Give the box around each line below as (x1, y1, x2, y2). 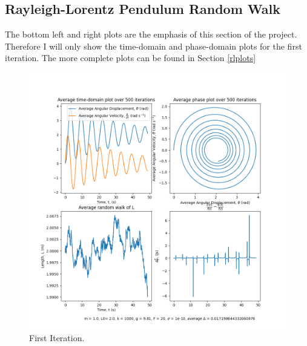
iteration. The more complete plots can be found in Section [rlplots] (5, 51, 256, 64)
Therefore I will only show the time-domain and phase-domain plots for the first (5, 39, 302, 52)
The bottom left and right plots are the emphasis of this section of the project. (5, 28, 297, 41)
